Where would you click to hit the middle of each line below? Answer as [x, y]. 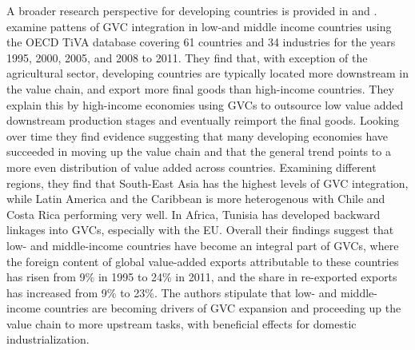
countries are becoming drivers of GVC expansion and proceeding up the [223, 308]
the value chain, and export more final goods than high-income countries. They [200, 88]
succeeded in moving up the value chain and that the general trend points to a [199, 151]
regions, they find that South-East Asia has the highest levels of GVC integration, [207, 183]
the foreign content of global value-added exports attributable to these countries [203, 261]
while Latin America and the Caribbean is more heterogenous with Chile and [196, 199]
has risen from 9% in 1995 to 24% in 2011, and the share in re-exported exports [202, 277]
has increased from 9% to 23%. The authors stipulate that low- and [172, 292]
